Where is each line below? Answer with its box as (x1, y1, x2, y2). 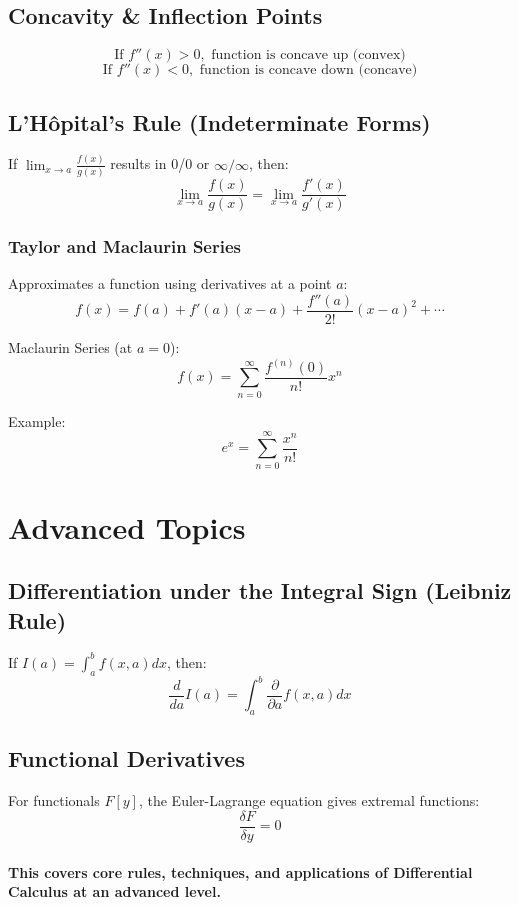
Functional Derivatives (8, 743, 245, 774)
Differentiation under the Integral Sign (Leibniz (8, 575, 512, 606)
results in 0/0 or (110, 153, 210, 174)
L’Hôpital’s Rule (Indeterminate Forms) (8, 106, 431, 137)
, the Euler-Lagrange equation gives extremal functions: (138, 790, 480, 811)
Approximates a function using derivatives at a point (8, 273, 332, 294)
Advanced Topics (8, 506, 246, 547)
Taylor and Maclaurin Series (8, 234, 242, 259)
